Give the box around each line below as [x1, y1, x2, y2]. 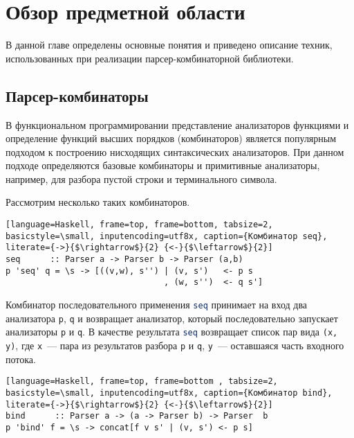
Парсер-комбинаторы [6, 85, 149, 106]
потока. [6, 351, 36, 366]
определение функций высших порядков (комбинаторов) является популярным [6, 131, 337, 146]
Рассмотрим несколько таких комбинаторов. [6, 195, 190, 209]
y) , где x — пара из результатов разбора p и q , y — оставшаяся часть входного [6, 338, 344, 352]
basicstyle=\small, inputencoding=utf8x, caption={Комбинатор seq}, [6, 231, 328, 241]
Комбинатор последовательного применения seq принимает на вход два [6, 297, 308, 312]
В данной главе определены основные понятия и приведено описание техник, [6, 37, 333, 52]
